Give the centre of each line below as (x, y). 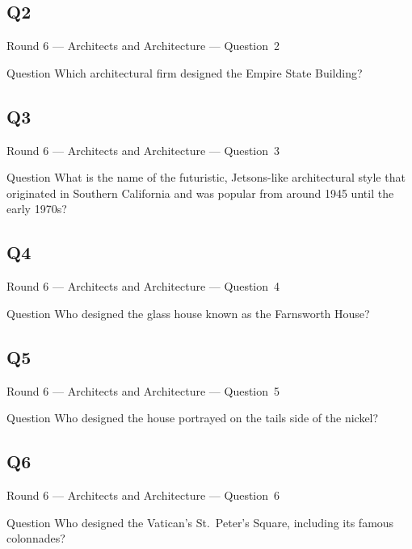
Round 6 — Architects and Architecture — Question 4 (143, 286)
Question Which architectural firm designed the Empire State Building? (185, 72)
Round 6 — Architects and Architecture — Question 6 (143, 495)
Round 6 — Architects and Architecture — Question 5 (143, 390)
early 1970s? (37, 209)
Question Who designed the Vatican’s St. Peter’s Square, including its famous (200, 522)
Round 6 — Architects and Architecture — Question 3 (143, 150)
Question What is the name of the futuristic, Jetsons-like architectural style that (206, 177)
